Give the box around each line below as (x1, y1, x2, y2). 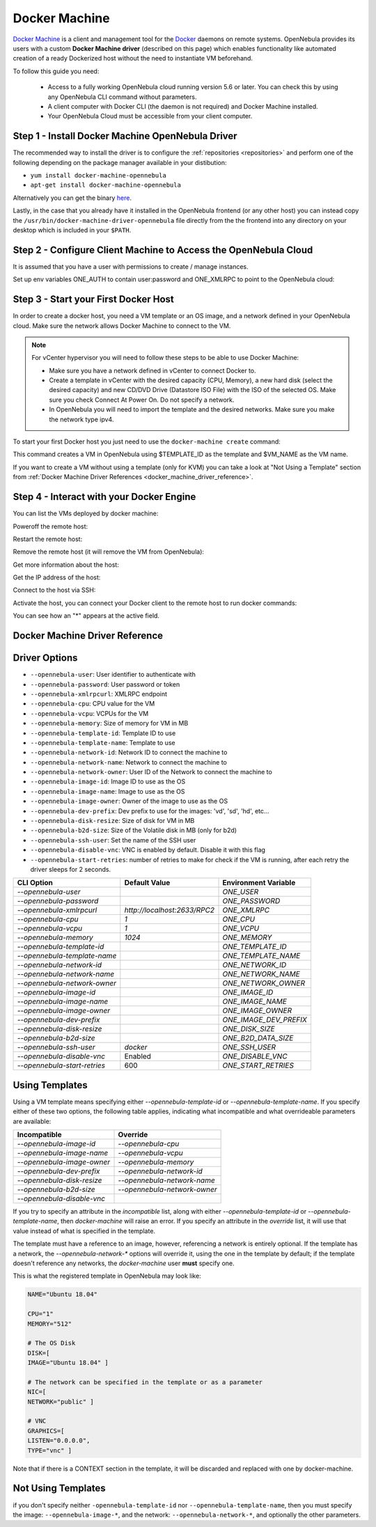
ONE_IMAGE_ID (222, 987, 274, 997)
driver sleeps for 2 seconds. (30, 865, 111, 873)
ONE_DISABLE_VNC (222, 1051, 288, 1061)
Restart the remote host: (13, 535, 83, 543)
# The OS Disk (27, 1339, 76, 1347)
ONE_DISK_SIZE (222, 1024, 275, 1034)
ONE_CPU (222, 914, 256, 924)
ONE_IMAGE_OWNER (222, 1006, 292, 1016)
